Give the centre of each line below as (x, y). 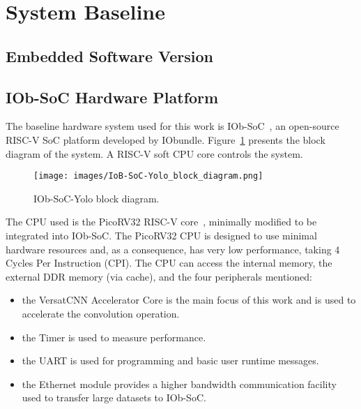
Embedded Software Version (109, 55)
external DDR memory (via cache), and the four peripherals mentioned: (159, 276)
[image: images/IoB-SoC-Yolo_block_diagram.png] (148, 176)
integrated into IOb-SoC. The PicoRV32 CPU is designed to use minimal (161, 235)
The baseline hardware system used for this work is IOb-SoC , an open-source (172, 126)
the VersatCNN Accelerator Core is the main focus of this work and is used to (189, 300)
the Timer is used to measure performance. (114, 337)
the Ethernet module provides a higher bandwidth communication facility (179, 384)
